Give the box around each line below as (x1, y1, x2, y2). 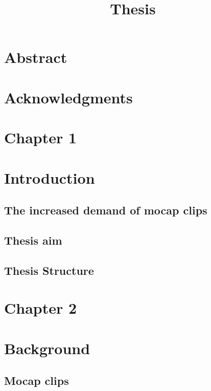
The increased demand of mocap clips (4, 202, 207, 218)
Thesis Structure (4, 262, 94, 278)
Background (4, 337, 90, 358)
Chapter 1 (4, 127, 77, 148)
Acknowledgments (4, 86, 133, 107)
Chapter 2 (4, 297, 77, 318)
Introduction (4, 167, 95, 188)
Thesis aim (4, 232, 62, 248)
